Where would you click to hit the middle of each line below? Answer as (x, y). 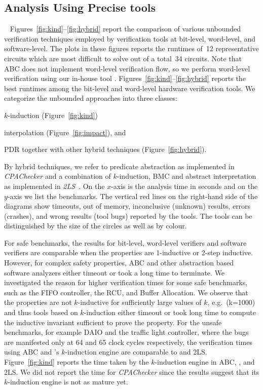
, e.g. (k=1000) (231, 302)
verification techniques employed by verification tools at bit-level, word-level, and (130, 38)
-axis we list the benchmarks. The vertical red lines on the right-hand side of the (133, 196)
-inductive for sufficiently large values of (140, 302)
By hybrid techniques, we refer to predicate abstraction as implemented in (119, 166)
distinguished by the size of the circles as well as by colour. (96, 226)
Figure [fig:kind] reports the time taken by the (77, 362)
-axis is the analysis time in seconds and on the (184, 186)
